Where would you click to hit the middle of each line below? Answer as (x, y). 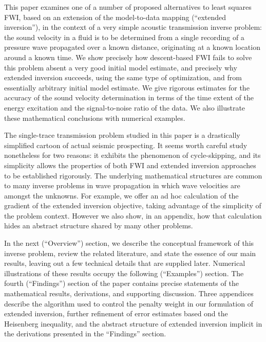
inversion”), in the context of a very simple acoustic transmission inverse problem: (133, 27)
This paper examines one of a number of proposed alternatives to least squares (128, 7)
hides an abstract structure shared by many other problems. (99, 226)
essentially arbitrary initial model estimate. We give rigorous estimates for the (127, 87)
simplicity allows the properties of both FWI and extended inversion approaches (130, 165)
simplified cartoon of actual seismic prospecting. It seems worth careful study (126, 145)
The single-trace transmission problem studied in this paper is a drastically (122, 135)
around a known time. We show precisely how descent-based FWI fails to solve (128, 57)
